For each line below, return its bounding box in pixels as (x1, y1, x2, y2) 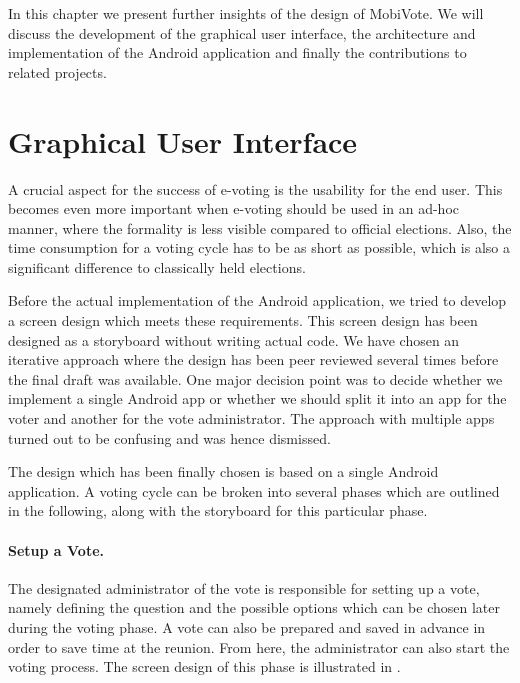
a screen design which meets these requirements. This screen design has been (8, 310, 478, 331)
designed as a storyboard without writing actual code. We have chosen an (8, 329, 460, 350)
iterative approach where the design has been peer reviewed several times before (8, 349, 499, 370)
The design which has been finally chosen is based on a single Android (8, 461, 439, 482)
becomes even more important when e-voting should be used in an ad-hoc (8, 198, 460, 219)
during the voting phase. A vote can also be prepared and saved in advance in (8, 616, 486, 637)
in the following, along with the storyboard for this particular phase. (8, 500, 428, 521)
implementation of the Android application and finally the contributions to (8, 42, 467, 63)
